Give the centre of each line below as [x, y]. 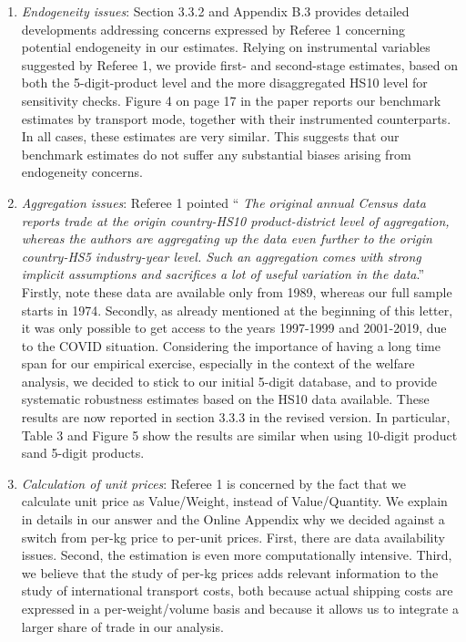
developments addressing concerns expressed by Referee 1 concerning [213, 29]
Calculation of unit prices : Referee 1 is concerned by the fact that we [213, 483]
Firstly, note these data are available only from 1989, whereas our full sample [237, 291]
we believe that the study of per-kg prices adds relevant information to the [230, 572]
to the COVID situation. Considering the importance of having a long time [231, 345]
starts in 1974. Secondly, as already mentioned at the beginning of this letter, [237, 310]
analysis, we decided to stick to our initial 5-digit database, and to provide [229, 381]
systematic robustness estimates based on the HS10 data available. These [225, 399]
